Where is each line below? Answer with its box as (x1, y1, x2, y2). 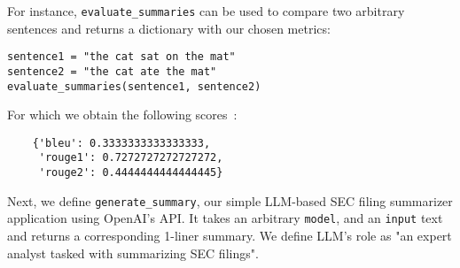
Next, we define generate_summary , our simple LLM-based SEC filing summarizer (7, 191, 453, 210)
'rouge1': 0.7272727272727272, (38, 151, 223, 165)
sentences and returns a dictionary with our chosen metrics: (7, 19, 331, 37)
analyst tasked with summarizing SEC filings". (7, 243, 259, 262)
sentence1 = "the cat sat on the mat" (7, 50, 236, 64)
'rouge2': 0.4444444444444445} (38, 166, 223, 180)
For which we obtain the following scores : (7, 105, 238, 124)
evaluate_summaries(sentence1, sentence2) (7, 80, 261, 93)
